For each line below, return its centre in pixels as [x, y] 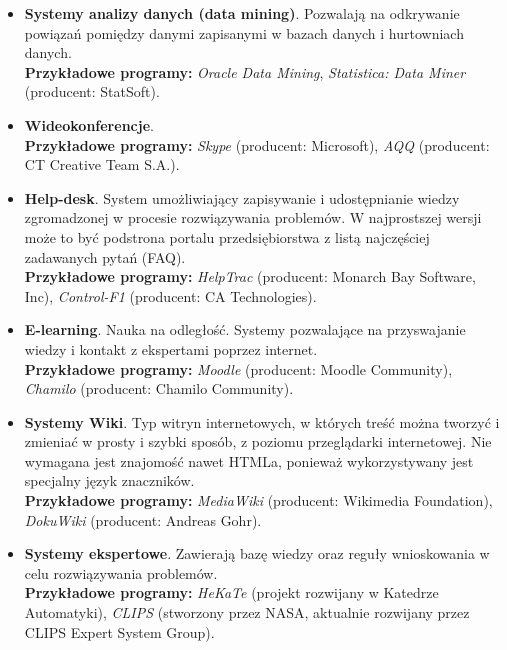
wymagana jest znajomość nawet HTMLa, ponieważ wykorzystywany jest [249, 460]
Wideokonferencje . [89, 124]
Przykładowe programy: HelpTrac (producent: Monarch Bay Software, [250, 276]
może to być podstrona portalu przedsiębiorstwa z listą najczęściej [227, 236]
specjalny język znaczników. [109, 480]
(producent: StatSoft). [92, 91]
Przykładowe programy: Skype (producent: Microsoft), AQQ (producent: [257, 144]
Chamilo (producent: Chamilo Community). [159, 388]
